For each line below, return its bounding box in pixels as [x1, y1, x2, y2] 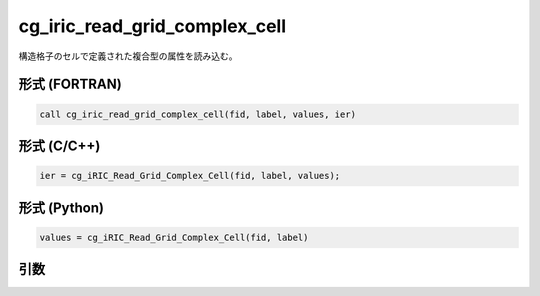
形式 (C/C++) [18, 137, 101, 154]
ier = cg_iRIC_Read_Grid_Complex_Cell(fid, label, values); [39, 170, 341, 182]
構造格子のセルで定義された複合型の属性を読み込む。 [18, 50, 238, 62]
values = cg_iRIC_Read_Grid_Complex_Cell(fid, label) [39, 231, 309, 243]
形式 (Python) [18, 199, 105, 216]
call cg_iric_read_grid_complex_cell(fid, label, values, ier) [39, 108, 357, 120]
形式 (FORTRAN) [18, 76, 122, 93]
